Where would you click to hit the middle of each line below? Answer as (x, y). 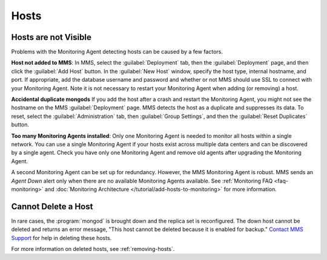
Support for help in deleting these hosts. (61, 238)
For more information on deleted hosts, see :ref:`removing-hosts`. (93, 249)
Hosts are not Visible (51, 37)
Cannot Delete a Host (52, 206)
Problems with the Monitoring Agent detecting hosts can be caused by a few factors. (117, 52)
